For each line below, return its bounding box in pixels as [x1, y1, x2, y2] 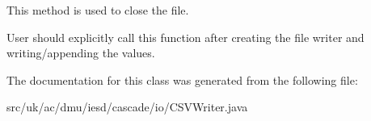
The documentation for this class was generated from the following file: [6, 71, 358, 88]
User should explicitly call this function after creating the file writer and [6, 28, 365, 45]
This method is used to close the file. [6, 2, 189, 18]
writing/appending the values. [6, 44, 155, 61]
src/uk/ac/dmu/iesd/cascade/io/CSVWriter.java [6, 98, 248, 115]
